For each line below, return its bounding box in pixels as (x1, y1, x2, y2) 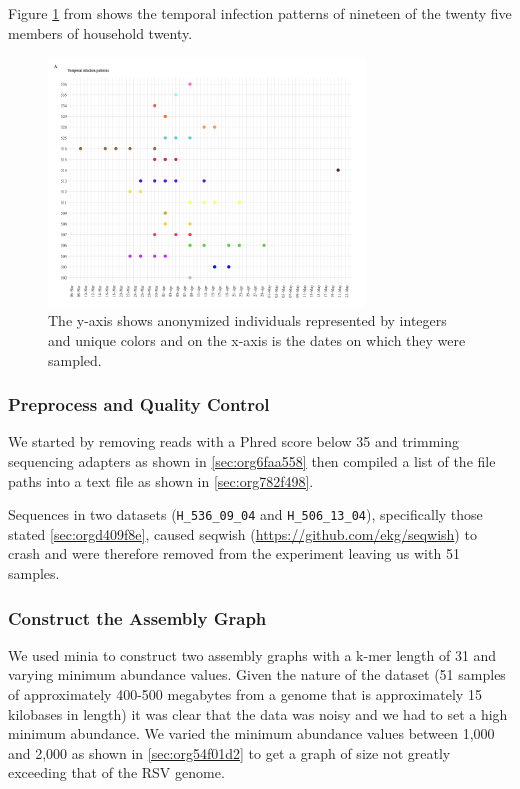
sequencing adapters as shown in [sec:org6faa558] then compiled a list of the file (8, 451, 496, 472)
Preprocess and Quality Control (8, 392, 270, 417)
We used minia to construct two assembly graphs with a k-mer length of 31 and (8, 644, 497, 665)
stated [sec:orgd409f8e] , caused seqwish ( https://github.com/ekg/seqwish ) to (8, 523, 477, 544)
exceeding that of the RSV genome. (8, 762, 225, 783)
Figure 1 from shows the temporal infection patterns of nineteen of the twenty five (8, 3, 512, 23)
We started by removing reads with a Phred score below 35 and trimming (8, 431, 459, 452)
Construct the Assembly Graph (8, 605, 267, 630)
